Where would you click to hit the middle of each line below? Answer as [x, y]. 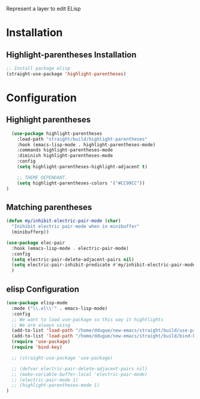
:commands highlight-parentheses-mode [65, 150]
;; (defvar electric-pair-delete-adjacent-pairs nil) [79, 369]
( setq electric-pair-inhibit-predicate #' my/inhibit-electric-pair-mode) [105, 265]
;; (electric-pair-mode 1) [45, 380]
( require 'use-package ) [41, 342]
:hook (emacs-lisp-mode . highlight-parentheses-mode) [86, 145]
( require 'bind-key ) [37, 347]
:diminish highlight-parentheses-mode [65, 156]
